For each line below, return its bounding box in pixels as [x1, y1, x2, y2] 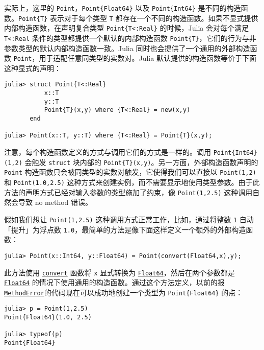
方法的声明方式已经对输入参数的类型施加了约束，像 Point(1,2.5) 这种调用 [4, 186, 253, 197]
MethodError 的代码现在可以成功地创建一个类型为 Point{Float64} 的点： [4, 287, 243, 297]
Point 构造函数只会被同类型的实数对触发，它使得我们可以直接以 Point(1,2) [4, 167, 256, 177]
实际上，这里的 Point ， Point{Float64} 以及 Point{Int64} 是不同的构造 [4, 3, 241, 13]
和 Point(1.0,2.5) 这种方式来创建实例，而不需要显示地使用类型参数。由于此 [4, 177, 260, 188]
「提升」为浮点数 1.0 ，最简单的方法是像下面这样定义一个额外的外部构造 [4, 224, 246, 235]
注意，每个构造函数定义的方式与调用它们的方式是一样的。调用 [4, 147, 211, 157]
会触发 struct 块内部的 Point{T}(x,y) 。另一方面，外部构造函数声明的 [24, 156, 258, 167]
